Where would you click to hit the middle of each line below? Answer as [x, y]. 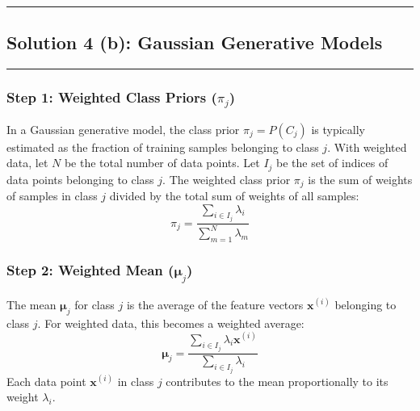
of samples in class [52, 196]
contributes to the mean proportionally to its [277, 381]
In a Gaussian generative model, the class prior [123, 129]
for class [94, 304]
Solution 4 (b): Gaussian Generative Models [195, 42]
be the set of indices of [332, 163]
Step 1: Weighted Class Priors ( [112, 97]
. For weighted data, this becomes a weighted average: [171, 323]
